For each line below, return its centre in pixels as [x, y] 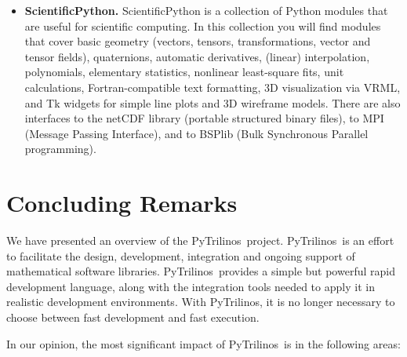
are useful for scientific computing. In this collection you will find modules [203, 25]
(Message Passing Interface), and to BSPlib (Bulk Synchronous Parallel [196, 133]
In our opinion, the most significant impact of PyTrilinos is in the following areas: [203, 343]
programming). [60, 149]
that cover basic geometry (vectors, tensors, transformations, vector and [198, 41]
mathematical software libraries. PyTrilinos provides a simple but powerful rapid [201, 271]
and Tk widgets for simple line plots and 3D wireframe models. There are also [213, 102]
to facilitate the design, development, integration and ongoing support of [181, 255]
